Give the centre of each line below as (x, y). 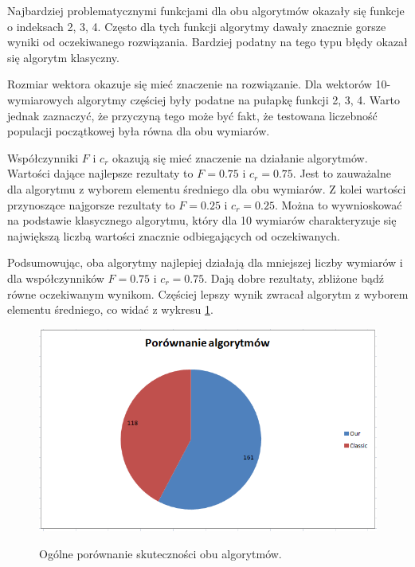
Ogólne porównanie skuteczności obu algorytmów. (161, 553)
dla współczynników (56, 278)
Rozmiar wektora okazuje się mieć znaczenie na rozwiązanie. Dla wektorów (190, 84)
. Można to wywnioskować (338, 204)
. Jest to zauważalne (342, 173)
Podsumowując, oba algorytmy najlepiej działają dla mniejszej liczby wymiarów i (205, 262)
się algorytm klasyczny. (63, 57)
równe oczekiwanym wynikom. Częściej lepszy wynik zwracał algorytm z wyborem (208, 293)
